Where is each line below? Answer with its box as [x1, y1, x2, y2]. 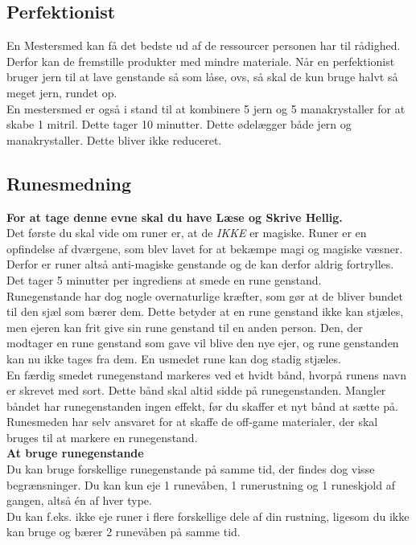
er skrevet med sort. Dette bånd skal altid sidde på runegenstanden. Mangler [6, 382, 386, 399]
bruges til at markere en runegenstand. [6, 428, 198, 445]
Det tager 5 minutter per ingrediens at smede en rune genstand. [6, 271, 322, 288]
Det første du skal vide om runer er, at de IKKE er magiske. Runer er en [6, 224, 367, 241]
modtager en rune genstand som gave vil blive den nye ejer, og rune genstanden [6, 334, 399, 351]
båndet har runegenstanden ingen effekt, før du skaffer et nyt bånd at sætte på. [6, 397, 398, 414]
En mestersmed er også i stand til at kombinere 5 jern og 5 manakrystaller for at [6, 100, 406, 117]
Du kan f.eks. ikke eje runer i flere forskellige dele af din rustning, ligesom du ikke [6, 507, 410, 524]
